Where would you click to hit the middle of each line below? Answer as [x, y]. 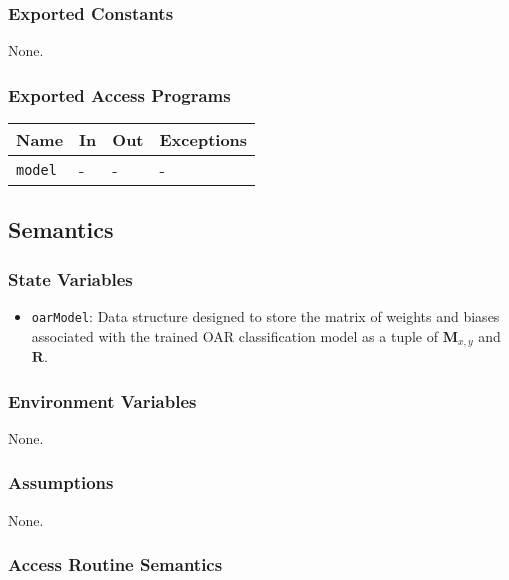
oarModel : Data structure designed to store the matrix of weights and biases [265, 316]
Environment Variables [102, 400]
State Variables [70, 278]
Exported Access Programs [119, 94]
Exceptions [203, 140]
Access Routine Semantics [115, 564]
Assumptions [61, 482]
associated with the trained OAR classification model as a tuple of [235, 335]
